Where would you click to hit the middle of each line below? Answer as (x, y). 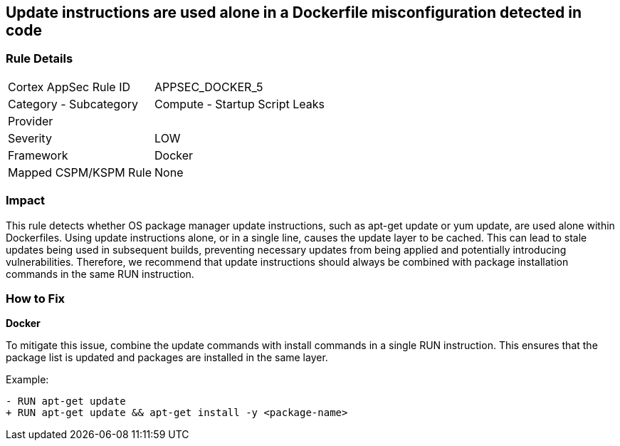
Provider (31, 121)
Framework (38, 155)
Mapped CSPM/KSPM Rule (80, 172)
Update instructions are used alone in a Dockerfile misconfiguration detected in (294, 12)
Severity (30, 138)
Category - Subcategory (73, 104)
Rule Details (40, 59)
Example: (27, 380)
